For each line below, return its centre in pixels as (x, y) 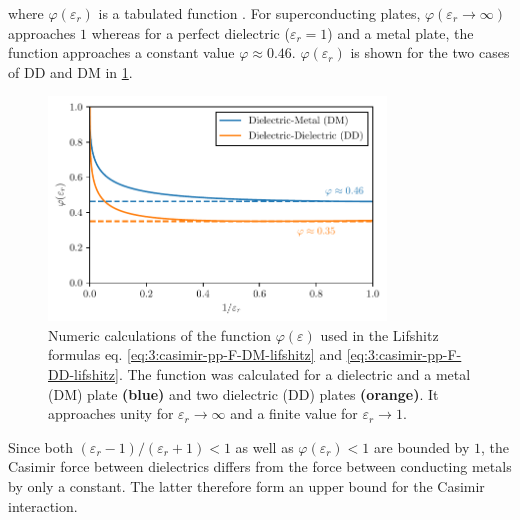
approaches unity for (111, 413)
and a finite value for (294, 413)
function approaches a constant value (121, 52)
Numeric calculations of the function (159, 334)
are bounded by (422, 446)
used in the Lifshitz (379, 334)
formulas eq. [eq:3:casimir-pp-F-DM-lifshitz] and (195, 354)
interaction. (43, 505)
